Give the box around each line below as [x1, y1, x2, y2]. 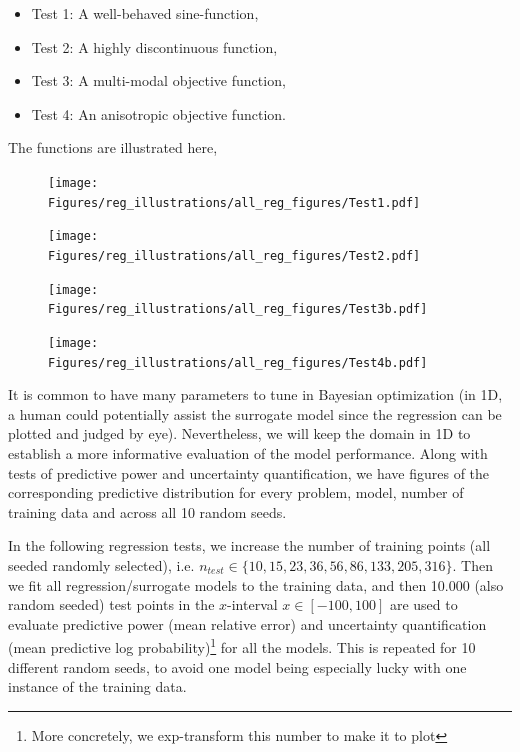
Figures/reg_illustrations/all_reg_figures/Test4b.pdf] [48, 355, 428, 370]
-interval [227, 594, 278, 615]
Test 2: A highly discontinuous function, [31, 36, 278, 57]
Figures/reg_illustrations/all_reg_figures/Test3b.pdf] [48, 302, 428, 317]
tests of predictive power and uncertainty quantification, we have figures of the [8, 462, 490, 483]
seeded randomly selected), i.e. [8, 554, 195, 575]
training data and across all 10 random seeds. [8, 501, 287, 522]
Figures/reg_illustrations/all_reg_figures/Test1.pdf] [48, 195, 421, 210]
